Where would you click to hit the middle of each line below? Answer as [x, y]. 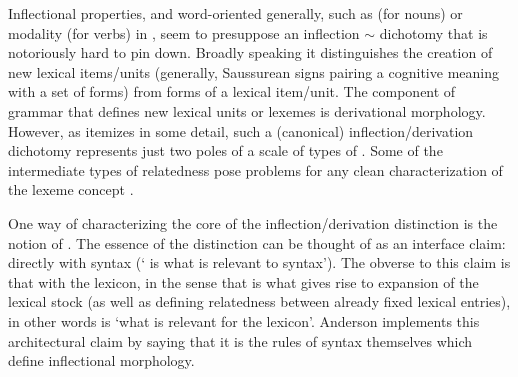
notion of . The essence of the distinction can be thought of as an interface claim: [257, 242]
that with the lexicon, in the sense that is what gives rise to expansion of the [243, 281]
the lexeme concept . [71, 189]
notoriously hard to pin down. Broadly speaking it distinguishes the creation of [250, 52]
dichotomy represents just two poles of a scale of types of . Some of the [225, 150]
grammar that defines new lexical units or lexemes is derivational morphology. [247, 110]
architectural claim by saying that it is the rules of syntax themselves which [240, 340]
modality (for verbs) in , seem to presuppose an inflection [184, 32]
